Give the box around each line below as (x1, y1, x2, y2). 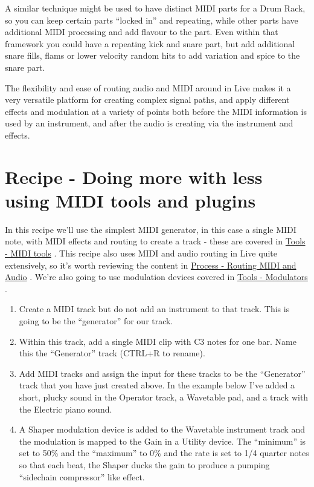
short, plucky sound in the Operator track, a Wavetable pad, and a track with (19, 390, 309, 403)
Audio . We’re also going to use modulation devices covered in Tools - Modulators (5, 270, 308, 283)
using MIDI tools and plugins (5, 188, 256, 212)
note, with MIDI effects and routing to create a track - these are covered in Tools (5, 235, 306, 247)
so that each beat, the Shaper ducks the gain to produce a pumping (19, 458, 270, 471)
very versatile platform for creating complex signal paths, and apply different (5, 93, 290, 106)
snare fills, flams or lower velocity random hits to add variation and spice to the (5, 49, 300, 62)
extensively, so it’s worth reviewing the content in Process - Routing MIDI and (5, 258, 296, 271)
